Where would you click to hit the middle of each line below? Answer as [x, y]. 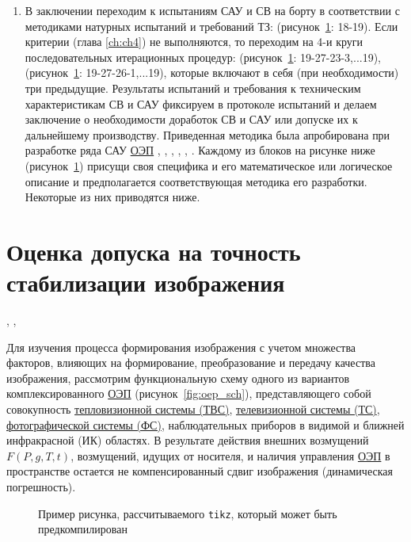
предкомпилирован [83, 529]
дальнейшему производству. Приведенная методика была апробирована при [207, 134]
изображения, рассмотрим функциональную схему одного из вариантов [178, 378]
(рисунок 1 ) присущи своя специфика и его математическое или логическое [209, 165]
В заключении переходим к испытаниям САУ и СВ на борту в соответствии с [212, 10]
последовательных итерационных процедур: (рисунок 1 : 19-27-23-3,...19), [203, 57]
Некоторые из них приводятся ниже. [112, 197]
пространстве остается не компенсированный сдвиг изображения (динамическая [200, 471]
